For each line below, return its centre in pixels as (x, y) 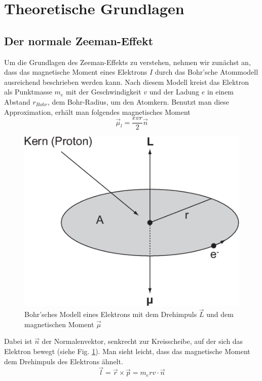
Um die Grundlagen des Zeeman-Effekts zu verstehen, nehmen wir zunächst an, (127, 62)
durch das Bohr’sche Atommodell (207, 72)
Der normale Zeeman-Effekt (79, 40)
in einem (220, 92)
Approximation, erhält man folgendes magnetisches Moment (97, 112)
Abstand (17, 101)
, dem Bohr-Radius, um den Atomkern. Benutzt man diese (138, 101)
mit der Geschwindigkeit (103, 92)
